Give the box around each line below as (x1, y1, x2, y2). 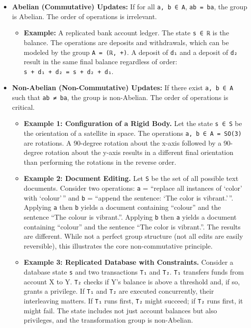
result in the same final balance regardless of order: (24, 56, 177, 67)
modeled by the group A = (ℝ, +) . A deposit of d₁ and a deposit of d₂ (24, 47, 238, 57)
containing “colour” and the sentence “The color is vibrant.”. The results (24, 221, 241, 231)
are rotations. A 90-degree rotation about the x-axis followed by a (24, 137, 222, 148)
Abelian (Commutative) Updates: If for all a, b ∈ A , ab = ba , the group (12, 1, 248, 11)
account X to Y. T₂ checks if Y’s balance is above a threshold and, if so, (24, 276, 240, 286)
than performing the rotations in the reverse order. (24, 156, 176, 167)
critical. (12, 101, 35, 112)
